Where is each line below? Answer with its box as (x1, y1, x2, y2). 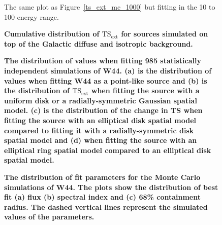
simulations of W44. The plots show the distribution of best (4, 181, 218, 192)
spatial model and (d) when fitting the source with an (4, 135, 197, 145)
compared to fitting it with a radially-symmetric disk (4, 125, 194, 135)
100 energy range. (4, 11, 59, 22)
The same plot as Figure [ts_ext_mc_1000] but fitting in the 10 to (4, 2, 215, 12)
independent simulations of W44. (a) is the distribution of (4, 65, 212, 76)
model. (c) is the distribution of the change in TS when (4, 105, 203, 116)
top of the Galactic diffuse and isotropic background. (4, 38, 193, 49)
